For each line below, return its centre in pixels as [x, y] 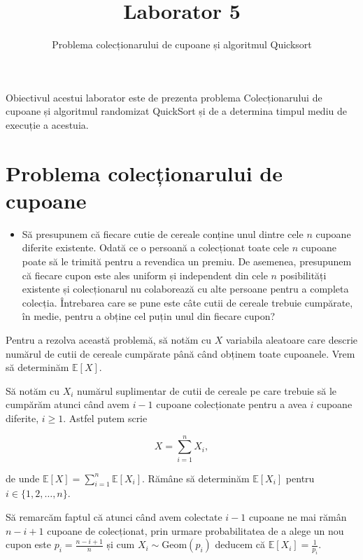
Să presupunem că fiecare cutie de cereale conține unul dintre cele [163, 233]
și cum [121, 544]
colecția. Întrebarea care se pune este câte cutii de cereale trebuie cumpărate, [187, 302]
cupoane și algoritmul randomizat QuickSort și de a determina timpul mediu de [176, 111]
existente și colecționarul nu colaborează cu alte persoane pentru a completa [185, 289]
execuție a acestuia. [47, 124]
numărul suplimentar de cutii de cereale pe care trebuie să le [207, 390]
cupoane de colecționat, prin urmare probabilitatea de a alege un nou [195, 530]
